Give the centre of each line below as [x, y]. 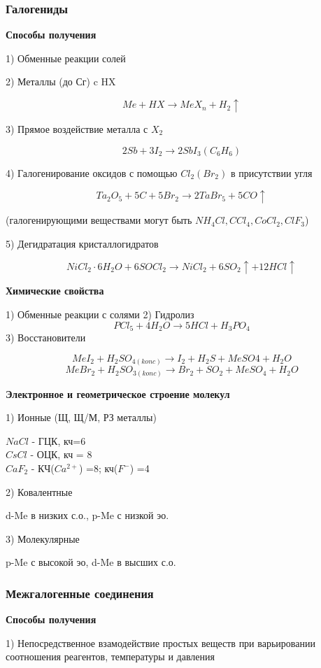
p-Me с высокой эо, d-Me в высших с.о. [91, 562]
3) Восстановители [46, 337]
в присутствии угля [271, 172]
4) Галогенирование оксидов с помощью [92, 172]
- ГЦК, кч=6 [59, 440]
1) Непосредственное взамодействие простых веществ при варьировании [160, 642]
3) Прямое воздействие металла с [77, 129]
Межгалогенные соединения [80, 593]
